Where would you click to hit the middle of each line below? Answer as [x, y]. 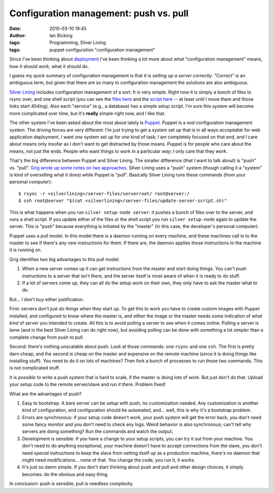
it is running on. [26, 250]
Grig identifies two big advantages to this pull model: [64, 259]
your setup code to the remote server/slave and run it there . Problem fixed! [88, 385]
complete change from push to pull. [47, 337]
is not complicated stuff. [35, 368]
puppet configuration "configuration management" [102, 50]
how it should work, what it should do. [49, 66]
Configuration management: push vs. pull [99, 13]
